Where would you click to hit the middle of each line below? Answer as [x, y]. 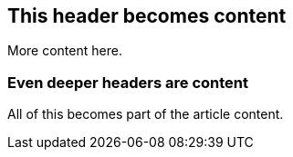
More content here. [65, 51]
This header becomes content [147, 16]
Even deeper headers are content [128, 82]
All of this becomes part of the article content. [146, 114]
